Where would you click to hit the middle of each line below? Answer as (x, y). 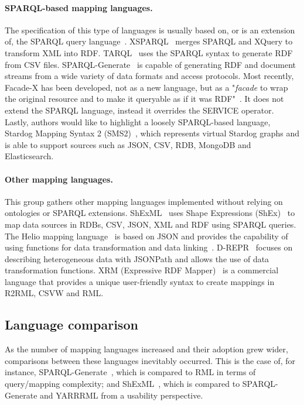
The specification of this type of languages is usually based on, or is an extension (150, 30)
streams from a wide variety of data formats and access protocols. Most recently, (149, 76)
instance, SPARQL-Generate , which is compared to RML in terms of (130, 372)
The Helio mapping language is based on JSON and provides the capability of (146, 236)
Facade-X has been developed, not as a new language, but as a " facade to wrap (146, 87)
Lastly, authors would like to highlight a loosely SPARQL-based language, (138, 121)
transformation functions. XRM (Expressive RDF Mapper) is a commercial (142, 270)
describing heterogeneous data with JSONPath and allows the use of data (137, 258)
